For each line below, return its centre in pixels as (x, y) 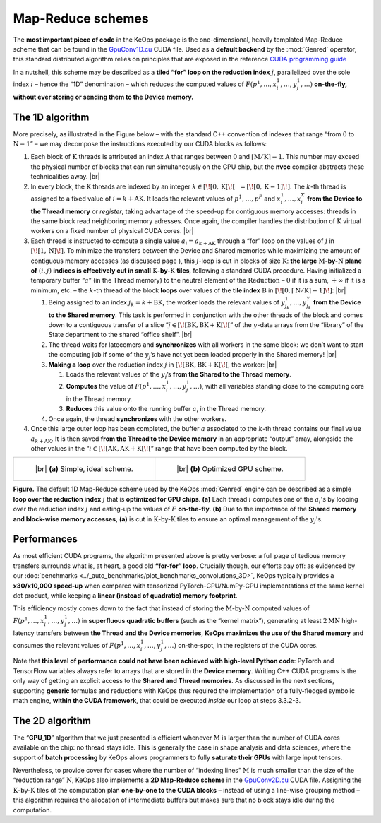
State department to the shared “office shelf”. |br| (120, 335)
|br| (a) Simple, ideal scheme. (84, 469)
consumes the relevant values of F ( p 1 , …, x (77, 645)
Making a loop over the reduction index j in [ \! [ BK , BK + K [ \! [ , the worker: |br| (163, 365)
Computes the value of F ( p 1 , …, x (116, 386)
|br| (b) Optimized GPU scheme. (230, 469)
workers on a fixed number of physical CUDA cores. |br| (112, 231)
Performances (45, 539)
